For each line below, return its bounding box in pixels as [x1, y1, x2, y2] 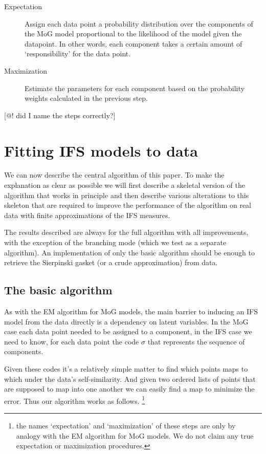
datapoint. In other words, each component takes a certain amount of [25, 38, 242, 49]
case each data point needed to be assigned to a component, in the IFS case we [4, 326, 252, 337]
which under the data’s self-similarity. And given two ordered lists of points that [4, 373, 256, 384]
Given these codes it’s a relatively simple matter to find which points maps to [4, 363, 248, 374]
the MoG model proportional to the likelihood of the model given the [25, 28, 242, 39]
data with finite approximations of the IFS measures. [4, 209, 170, 220]
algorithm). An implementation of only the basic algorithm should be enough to [4, 247, 255, 257]
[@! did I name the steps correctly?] [4, 110, 116, 120]
